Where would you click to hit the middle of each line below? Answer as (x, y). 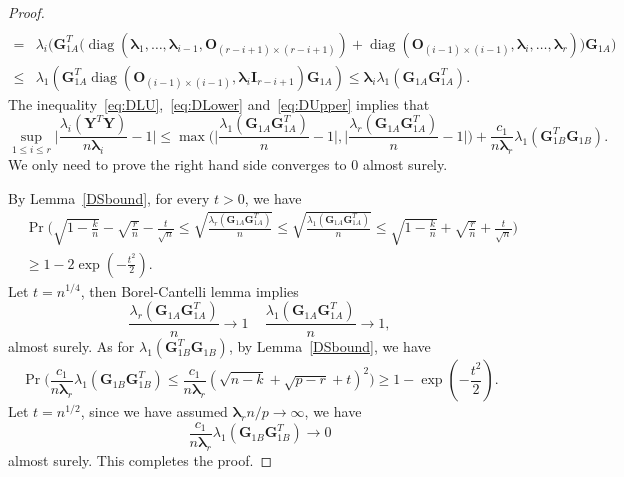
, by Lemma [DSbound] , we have (329, 346)
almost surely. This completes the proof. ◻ (140, 459)
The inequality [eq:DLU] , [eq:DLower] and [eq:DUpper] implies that (219, 103)
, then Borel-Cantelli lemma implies (189, 290)
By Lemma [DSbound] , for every (109, 197)
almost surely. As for (71, 346)
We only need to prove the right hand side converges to (177, 163)
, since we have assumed (154, 411)
